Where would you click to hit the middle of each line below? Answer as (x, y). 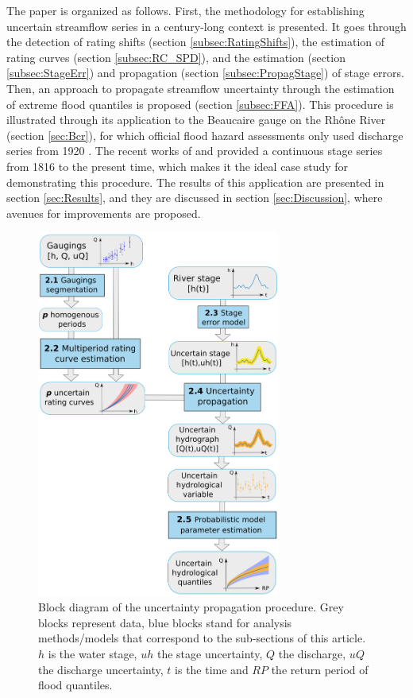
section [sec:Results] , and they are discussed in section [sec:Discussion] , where (195, 198)
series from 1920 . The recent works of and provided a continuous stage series (195, 151)
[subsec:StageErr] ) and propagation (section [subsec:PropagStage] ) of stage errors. (205, 73)
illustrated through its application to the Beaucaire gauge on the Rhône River (196, 120)
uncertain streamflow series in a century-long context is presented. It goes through (206, 26)
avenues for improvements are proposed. (104, 213)
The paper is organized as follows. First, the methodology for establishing (185, 10)
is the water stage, (93, 654)
